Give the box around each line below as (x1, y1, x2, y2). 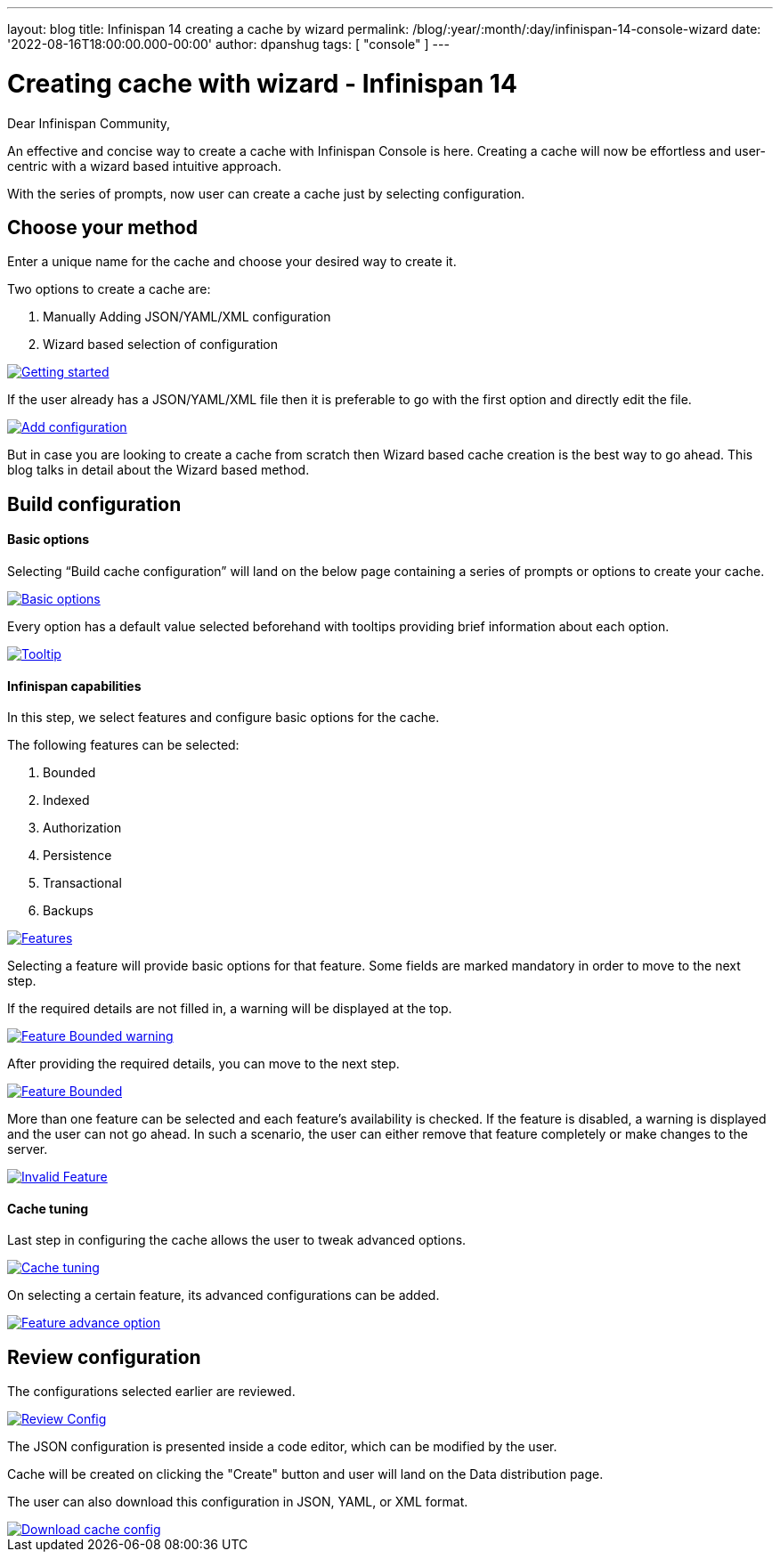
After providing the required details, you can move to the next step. (7, 1056, 400, 1072)
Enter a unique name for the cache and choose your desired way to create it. (7, 254, 457, 270)
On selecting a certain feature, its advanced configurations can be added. (7, 1287, 440, 1303)
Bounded (43, 765, 96, 781)
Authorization (43, 820, 122, 836)
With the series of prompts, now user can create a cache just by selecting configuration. (7, 185, 525, 201)
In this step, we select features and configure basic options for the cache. (7, 710, 440, 726)
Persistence (43, 848, 112, 864)
